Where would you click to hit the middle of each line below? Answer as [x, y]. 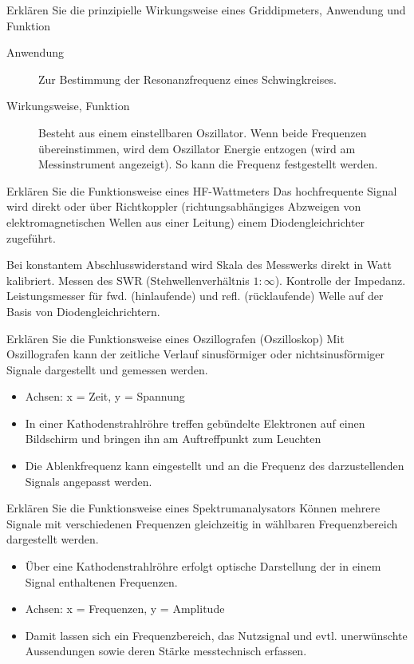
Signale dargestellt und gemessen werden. [107, 369]
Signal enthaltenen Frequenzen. [101, 581]
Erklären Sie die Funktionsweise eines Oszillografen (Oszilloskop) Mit [175, 338]
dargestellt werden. [53, 539]
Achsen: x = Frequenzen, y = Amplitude [125, 609]
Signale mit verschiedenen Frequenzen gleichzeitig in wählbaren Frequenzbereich [202, 523]
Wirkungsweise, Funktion [68, 106]
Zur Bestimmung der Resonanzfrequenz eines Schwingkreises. [187, 79]
